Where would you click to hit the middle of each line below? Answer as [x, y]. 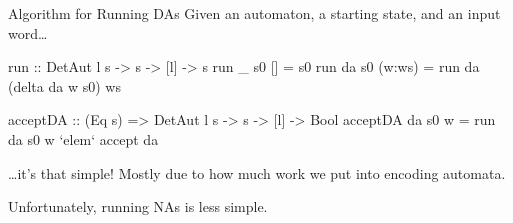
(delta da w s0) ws [64, 85]
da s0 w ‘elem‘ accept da [83, 138]
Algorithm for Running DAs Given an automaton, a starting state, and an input [254, 13]
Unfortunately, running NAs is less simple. [138, 206]
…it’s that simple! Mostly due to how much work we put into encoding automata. [257, 172]
